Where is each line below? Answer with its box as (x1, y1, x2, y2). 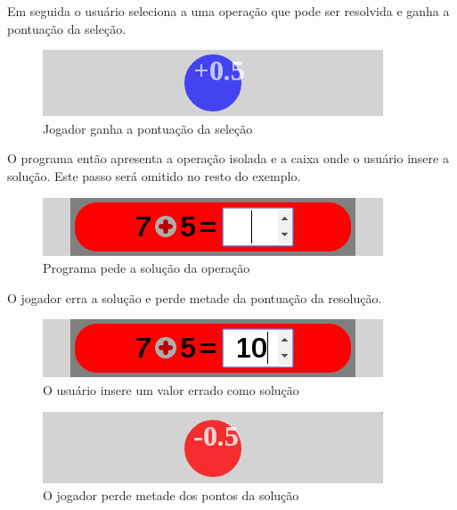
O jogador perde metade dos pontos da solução (43, 486, 299, 505)
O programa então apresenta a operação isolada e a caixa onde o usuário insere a (7, 149, 449, 168)
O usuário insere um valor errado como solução (43, 380, 299, 399)
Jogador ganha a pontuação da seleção (43, 119, 253, 137)
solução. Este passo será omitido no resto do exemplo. (7, 166, 301, 185)
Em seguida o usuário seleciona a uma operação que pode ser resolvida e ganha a (7, 2, 450, 20)
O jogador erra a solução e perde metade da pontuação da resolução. (7, 288, 382, 307)
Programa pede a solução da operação (43, 259, 250, 277)
